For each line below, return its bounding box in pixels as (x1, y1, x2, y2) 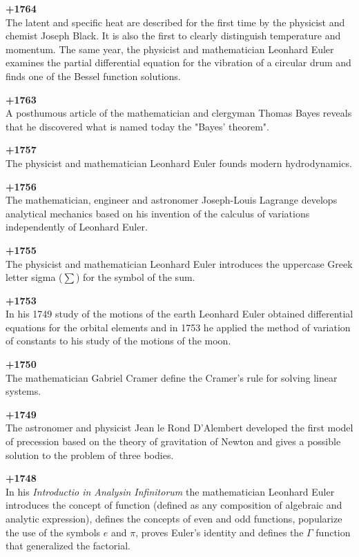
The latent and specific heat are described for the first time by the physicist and (6, 14, 345, 29)
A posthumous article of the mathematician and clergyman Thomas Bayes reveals (6, 106, 352, 120)
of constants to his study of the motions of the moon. (6, 333, 231, 348)
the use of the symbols (6, 525, 101, 539)
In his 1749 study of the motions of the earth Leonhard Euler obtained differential (6, 306, 353, 321)
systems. (6, 384, 41, 398)
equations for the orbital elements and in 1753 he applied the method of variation (6, 320, 351, 334)
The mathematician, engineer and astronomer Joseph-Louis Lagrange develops (6, 193, 338, 207)
